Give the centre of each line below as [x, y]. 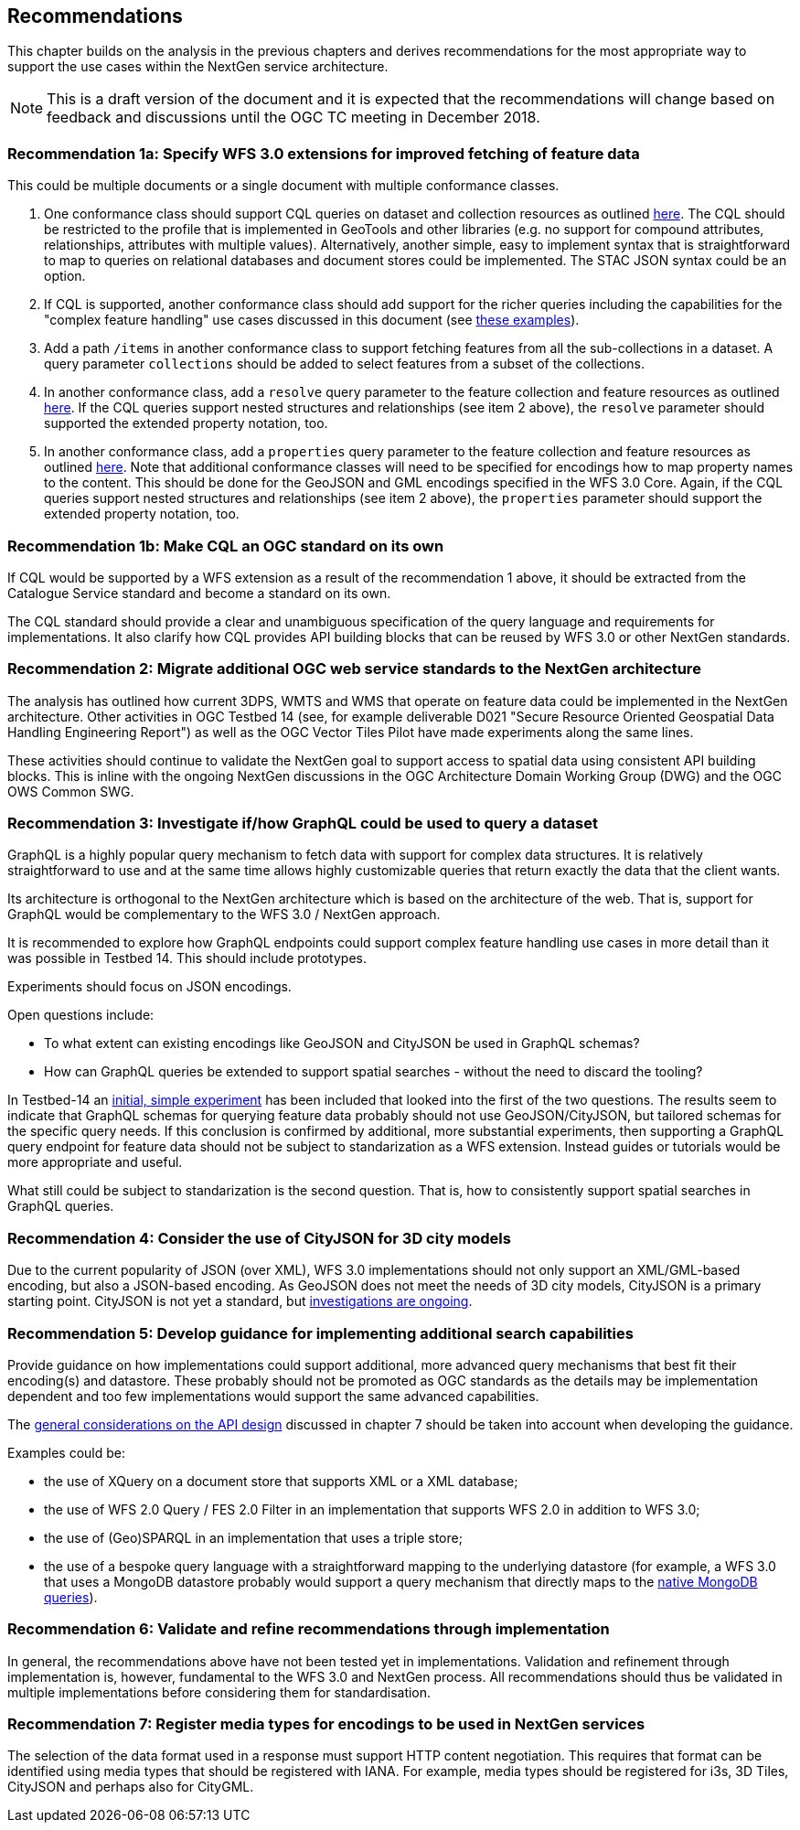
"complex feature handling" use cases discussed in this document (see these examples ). [312, 320]
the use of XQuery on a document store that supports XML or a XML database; [281, 1481]
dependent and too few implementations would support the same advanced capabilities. [273, 1396]
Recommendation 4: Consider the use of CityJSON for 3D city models [259, 1238]
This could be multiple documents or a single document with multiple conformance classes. [283, 186]
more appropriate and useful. [95, 1162]
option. [65, 276]
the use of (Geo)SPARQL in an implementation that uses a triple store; [253, 1537]
